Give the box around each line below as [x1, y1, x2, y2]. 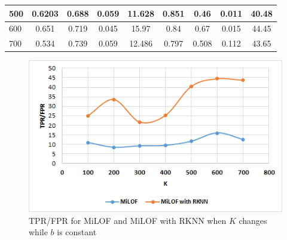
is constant [57, 226, 97, 238]
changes [239, 214, 267, 226]
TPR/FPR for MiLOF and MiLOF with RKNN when [29, 214, 227, 226]
